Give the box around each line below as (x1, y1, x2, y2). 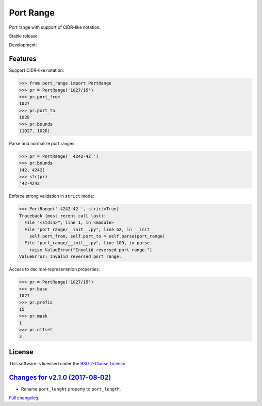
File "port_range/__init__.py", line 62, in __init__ (24, 226, 155, 232)
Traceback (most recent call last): (19, 213, 107, 219)
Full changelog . (9, 395, 40, 401)
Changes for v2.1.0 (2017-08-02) (9, 373, 111, 381)
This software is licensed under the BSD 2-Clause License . (9, 360, 127, 366)
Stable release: (9, 33, 39, 39)
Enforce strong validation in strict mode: (9, 193, 95, 199)
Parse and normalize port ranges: (9, 140, 76, 146)
